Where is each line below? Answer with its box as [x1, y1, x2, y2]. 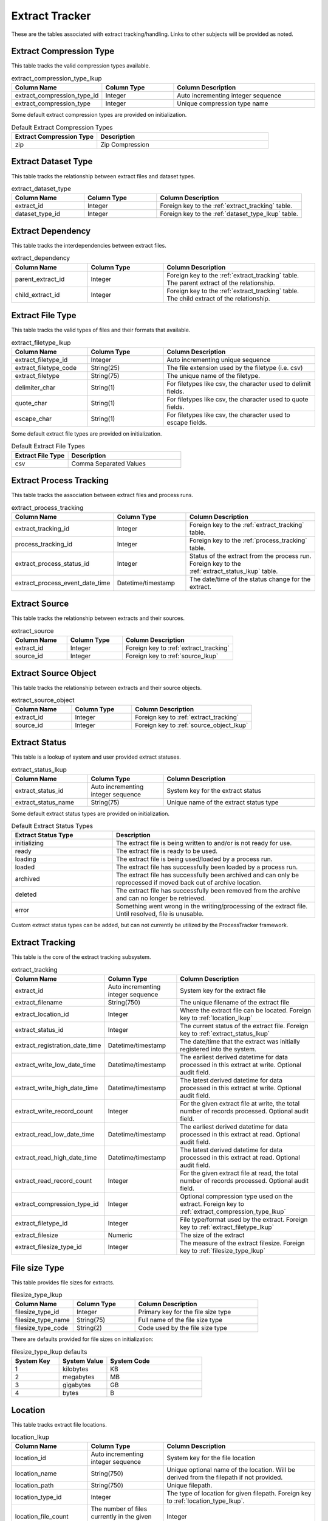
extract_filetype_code [15, 363, 77, 372]
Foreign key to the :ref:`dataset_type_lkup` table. [160, 210, 299, 218]
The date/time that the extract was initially [180, 1037, 301, 1046]
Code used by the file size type [138, 1324, 228, 1332]
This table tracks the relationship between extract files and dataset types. [11, 172, 196, 179]
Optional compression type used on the [180, 1192, 293, 1201]
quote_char [15, 399, 47, 407]
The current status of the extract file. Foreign [180, 1022, 309, 1031]
